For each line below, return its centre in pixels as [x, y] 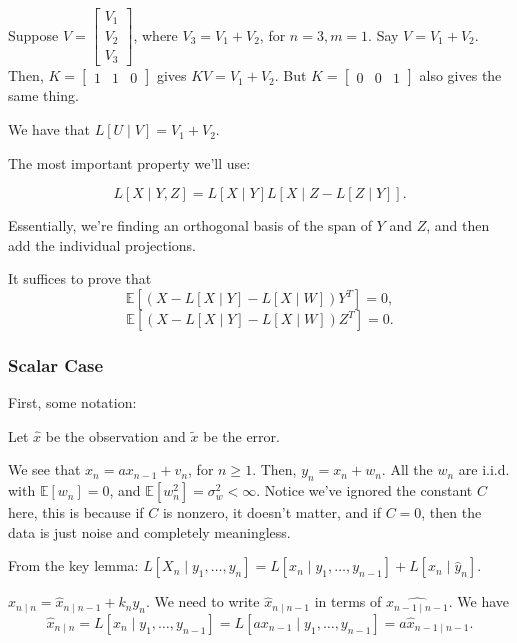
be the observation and [115, 435]
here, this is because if [76, 512]
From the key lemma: [73, 565]
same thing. [43, 95]
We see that [44, 469]
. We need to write [202, 601]
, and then [458, 225]
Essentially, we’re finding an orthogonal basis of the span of [190, 225]
